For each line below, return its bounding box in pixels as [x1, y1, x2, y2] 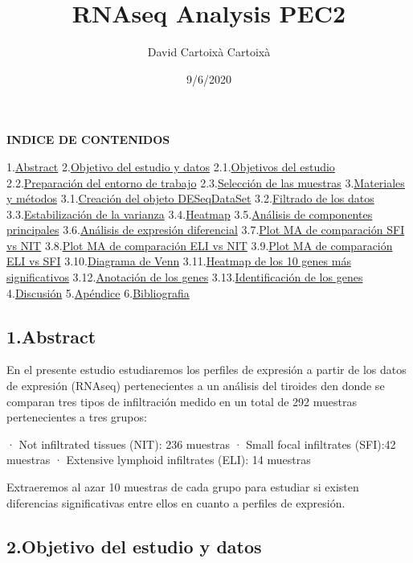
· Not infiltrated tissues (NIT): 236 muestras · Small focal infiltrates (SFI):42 [6, 435, 396, 452]
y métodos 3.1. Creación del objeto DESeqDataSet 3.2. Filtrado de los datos [6, 190, 374, 207]
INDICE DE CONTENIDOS [6, 131, 170, 148]
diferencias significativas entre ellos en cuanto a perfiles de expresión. [6, 494, 346, 511]
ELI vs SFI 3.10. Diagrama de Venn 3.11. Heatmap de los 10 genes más [6, 253, 351, 269]
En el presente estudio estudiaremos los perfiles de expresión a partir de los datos [6, 361, 407, 378]
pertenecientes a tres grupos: [6, 409, 147, 425]
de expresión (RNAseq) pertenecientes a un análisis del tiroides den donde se [6, 377, 385, 394]
